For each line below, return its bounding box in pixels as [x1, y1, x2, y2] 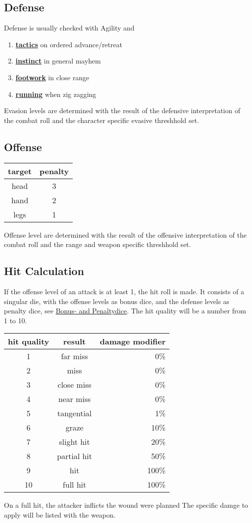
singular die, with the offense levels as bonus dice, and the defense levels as [4, 296, 229, 306]
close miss [57, 379, 91, 391]
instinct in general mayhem [15, 56, 101, 66]
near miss [58, 393, 91, 405]
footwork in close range [15, 72, 89, 82]
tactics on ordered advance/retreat [15, 39, 122, 49]
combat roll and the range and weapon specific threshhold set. [4, 239, 191, 249]
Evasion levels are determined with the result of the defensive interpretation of [4, 105, 240, 116]
